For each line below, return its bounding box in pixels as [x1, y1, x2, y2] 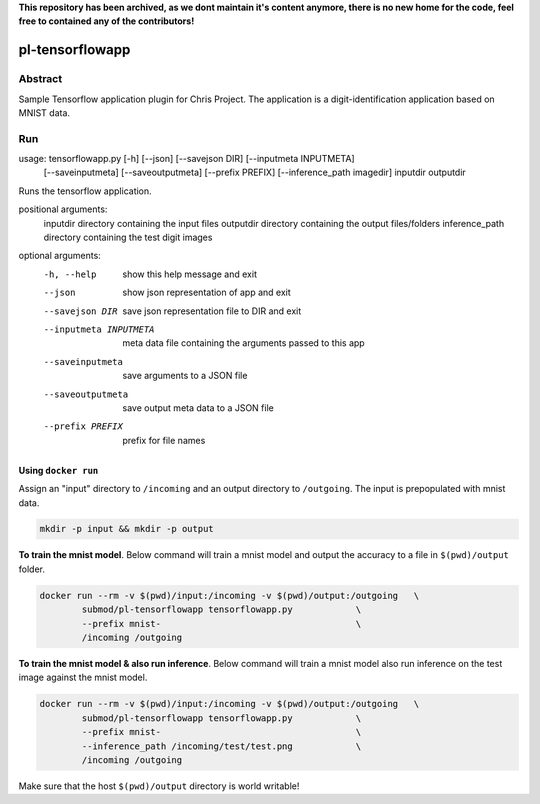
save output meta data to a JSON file [122, 401, 274, 414]
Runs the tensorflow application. [18, 185, 152, 197]
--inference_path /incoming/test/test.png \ [81, 740, 362, 752]
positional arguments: [18, 203, 108, 215]
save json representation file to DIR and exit [122, 305, 302, 317]
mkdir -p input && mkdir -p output [39, 523, 214, 535]
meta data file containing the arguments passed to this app [122, 337, 365, 349]
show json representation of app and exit [122, 286, 292, 299]
